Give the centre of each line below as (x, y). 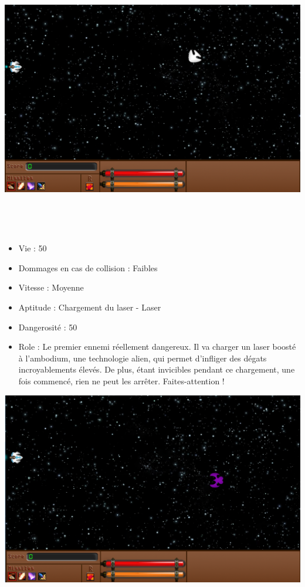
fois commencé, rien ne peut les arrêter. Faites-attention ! (121, 380)
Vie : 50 (33, 248)
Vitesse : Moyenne (51, 287)
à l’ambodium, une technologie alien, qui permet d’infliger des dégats (143, 358)
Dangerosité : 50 (48, 327)
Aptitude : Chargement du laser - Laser (90, 307)
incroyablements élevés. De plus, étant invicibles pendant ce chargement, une (157, 369)
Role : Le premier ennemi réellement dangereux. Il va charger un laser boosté (157, 347)
